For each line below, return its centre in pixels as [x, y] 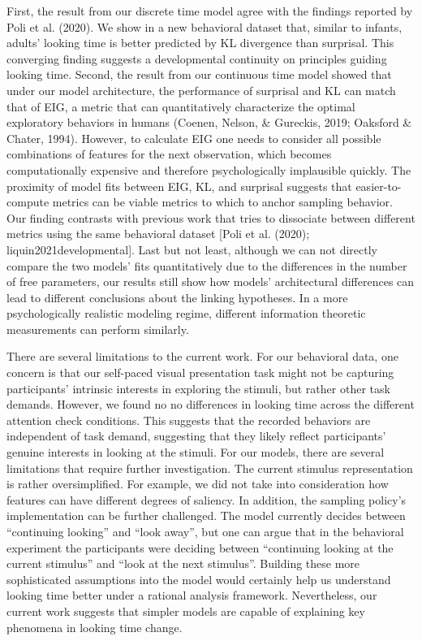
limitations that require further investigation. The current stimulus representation [210, 468]
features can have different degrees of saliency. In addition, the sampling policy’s [207, 499]
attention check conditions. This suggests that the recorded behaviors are [189, 420]
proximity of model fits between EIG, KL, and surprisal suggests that [179, 186]
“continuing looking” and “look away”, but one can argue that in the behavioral [205, 531]
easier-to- [379, 186]
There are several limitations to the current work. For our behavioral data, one [202, 356]
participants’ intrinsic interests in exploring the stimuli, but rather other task [198, 388]
